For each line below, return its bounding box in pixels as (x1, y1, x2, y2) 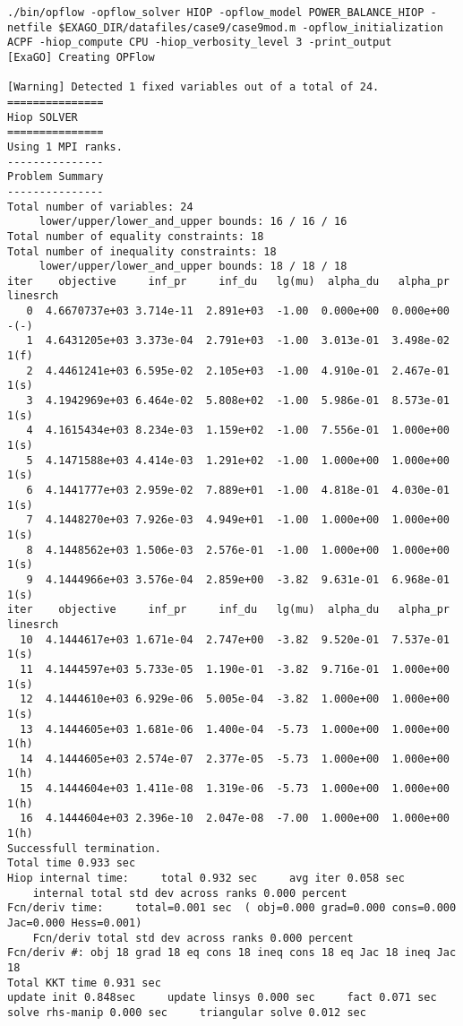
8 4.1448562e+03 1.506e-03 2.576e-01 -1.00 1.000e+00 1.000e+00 (26, 543, 450, 556)
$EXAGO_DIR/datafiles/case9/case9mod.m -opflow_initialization (58, 21, 443, 34)
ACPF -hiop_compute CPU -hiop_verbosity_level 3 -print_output (7, 36, 392, 49)
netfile (7, 21, 53, 34)
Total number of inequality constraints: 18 (7, 245, 277, 258)
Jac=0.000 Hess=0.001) (7, 917, 142, 930)
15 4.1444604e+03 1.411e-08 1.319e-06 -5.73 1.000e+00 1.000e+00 (20, 782, 450, 796)
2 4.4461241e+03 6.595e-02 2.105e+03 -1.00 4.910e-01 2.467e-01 (26, 364, 450, 377)
